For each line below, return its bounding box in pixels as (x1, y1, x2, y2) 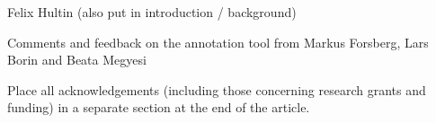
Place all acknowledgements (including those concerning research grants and (7, 80, 426, 99)
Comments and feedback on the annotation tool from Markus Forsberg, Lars (7, 32, 429, 51)
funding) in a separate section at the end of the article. (7, 98, 310, 117)
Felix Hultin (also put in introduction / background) (7, 3, 297, 21)
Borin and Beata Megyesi (7, 50, 147, 69)
